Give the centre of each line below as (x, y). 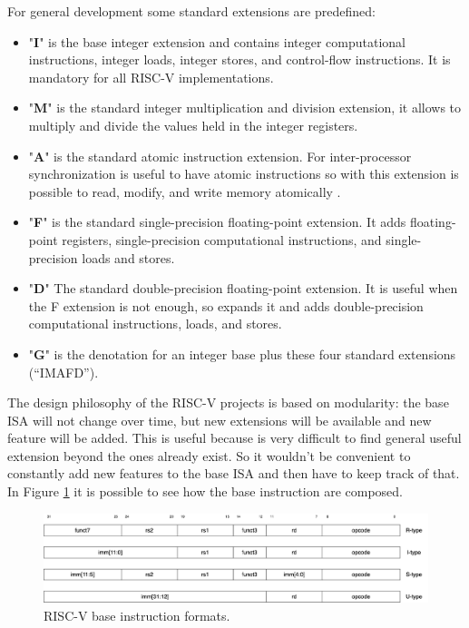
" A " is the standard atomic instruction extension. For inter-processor (220, 156)
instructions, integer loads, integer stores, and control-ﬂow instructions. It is (239, 59)
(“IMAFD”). (64, 372)
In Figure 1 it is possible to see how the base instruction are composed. (205, 491)
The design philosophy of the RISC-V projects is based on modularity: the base (228, 402)
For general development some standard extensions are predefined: (191, 11)
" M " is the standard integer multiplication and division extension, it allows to (245, 108)
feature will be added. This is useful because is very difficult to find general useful (234, 438)
